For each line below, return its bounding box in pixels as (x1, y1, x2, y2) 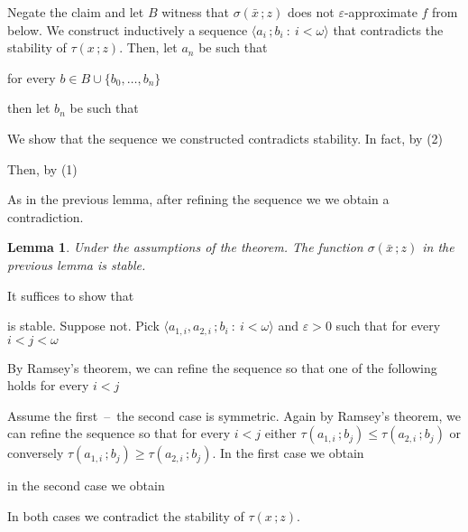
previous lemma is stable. (7, 255, 146, 274)
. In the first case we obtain (212, 443, 364, 462)
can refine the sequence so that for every (7, 424, 231, 443)
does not (287, 3, 335, 21)
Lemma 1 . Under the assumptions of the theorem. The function (7, 238, 363, 257)
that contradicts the (333, 20, 444, 39)
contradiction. (7, 207, 84, 226)
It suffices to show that (7, 285, 134, 304)
